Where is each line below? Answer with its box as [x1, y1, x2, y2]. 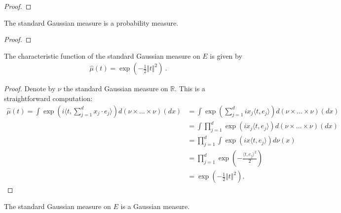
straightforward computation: [4, 93, 93, 103]
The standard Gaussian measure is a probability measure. [4, 17, 179, 28]
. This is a [175, 83, 205, 94]
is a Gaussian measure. [120, 201, 190, 211]
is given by [210, 50, 242, 61]
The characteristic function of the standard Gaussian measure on [4, 50, 200, 61]
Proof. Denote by [4, 83, 56, 94]
